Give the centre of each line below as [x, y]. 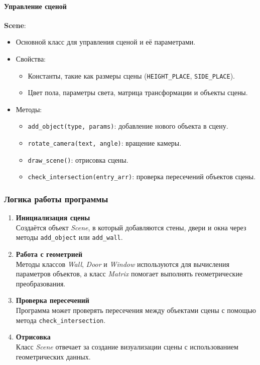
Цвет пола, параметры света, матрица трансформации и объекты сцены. [138, 92]
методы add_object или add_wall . [69, 237]
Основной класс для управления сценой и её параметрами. [106, 42]
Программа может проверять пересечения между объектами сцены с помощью [136, 310]
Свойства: [31, 58]
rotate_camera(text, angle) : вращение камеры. [105, 143]
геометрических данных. [53, 356]
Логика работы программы [56, 199]
